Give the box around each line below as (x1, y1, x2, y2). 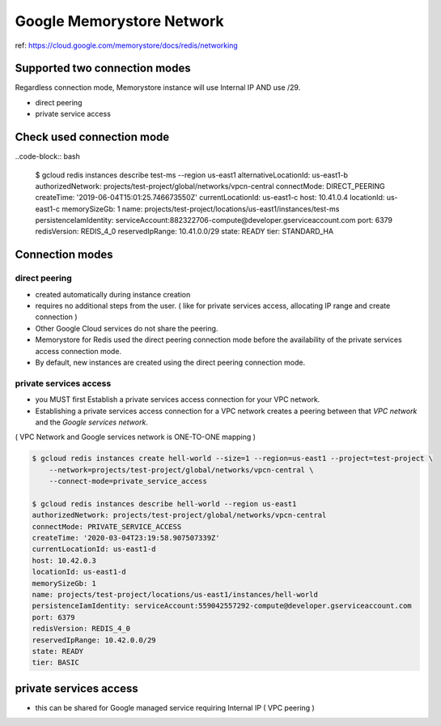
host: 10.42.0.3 (32, 556, 97, 565)
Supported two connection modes (15, 62, 191, 75)
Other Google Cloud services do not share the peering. (35, 323, 218, 333)
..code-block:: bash (15, 152, 80, 161)
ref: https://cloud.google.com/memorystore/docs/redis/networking (15, 41, 238, 50)
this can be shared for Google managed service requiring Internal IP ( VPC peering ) (35, 703, 315, 712)
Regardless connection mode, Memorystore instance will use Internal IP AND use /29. (15, 83, 301, 92)
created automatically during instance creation (35, 289, 191, 299)
